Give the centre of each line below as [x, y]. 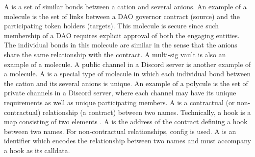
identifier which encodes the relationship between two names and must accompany [127, 141]
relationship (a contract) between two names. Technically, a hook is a [147, 112]
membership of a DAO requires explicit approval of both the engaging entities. [122, 35]
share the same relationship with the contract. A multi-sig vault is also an [115, 54]
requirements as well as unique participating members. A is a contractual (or [119, 102]
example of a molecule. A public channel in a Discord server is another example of [127, 64]
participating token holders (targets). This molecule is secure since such [112, 26]
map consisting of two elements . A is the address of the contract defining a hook [126, 122]
